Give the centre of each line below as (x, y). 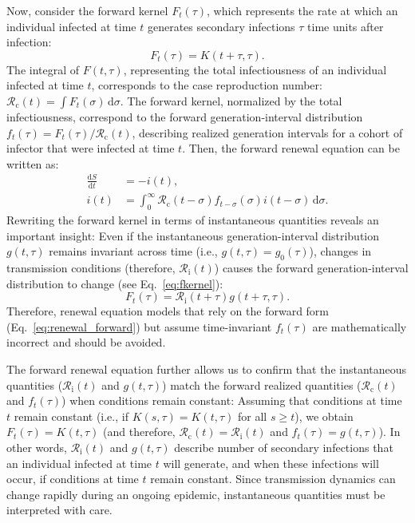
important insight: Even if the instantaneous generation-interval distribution (193, 235)
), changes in (340, 251)
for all (253, 416)
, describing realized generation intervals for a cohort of (267, 132)
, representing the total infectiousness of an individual (255, 69)
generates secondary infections (221, 26)
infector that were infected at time (91, 148)
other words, (37, 447)
